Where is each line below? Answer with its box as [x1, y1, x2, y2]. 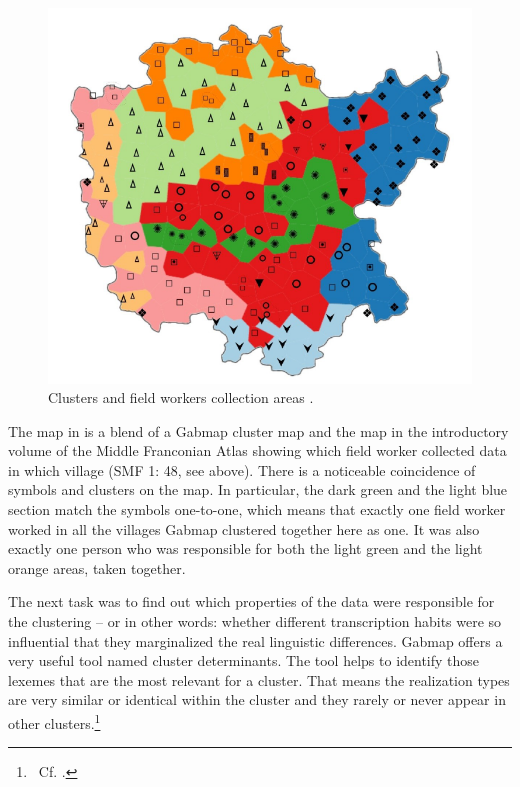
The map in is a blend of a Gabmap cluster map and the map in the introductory [8, 420, 509, 441]
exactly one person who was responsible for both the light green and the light [8, 538, 483, 559]
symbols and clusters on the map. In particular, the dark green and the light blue [8, 479, 508, 500]
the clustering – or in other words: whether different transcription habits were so [8, 611, 502, 632]
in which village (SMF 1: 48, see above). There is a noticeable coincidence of [8, 459, 476, 480]
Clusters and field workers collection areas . [48, 387, 314, 408]
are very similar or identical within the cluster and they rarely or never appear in [8, 689, 506, 710]
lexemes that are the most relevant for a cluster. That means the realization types [8, 669, 510, 690]
